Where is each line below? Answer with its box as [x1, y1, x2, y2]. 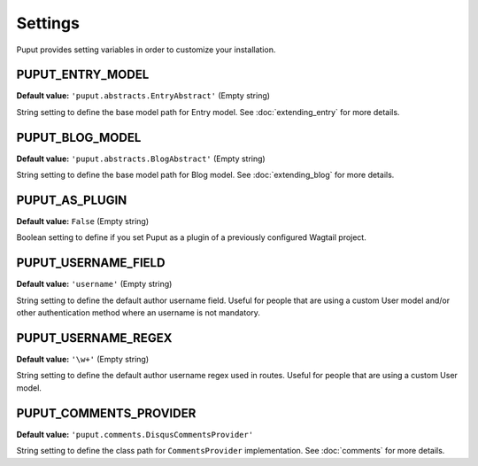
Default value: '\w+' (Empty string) [16, 354, 150, 365]
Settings [16, 13, 80, 33]
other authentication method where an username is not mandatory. [16, 307, 261, 318]
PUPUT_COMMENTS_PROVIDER [16, 406, 197, 421]
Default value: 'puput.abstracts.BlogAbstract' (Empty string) [16, 153, 266, 164]
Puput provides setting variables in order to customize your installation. [16, 44, 276, 55]
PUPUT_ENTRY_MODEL [16, 67, 150, 82]
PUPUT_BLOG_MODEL [16, 129, 142, 145]
